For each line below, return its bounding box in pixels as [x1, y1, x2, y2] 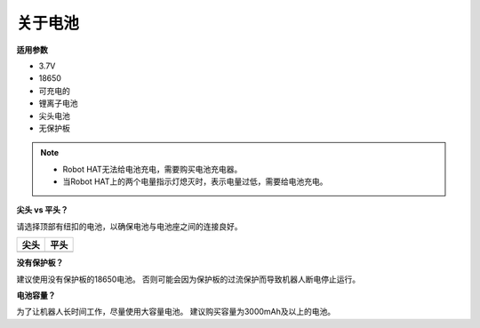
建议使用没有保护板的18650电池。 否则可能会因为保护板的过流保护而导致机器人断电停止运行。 [16, 274, 361, 284]
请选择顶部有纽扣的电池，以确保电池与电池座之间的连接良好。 [16, 220, 243, 231]
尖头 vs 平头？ [16, 204, 68, 215]
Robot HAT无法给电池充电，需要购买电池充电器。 [62, 164, 243, 174]
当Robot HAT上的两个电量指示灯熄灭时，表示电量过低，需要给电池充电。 [62, 176, 328, 187]
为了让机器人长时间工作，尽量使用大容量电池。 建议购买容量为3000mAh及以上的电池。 [16, 307, 336, 317]
